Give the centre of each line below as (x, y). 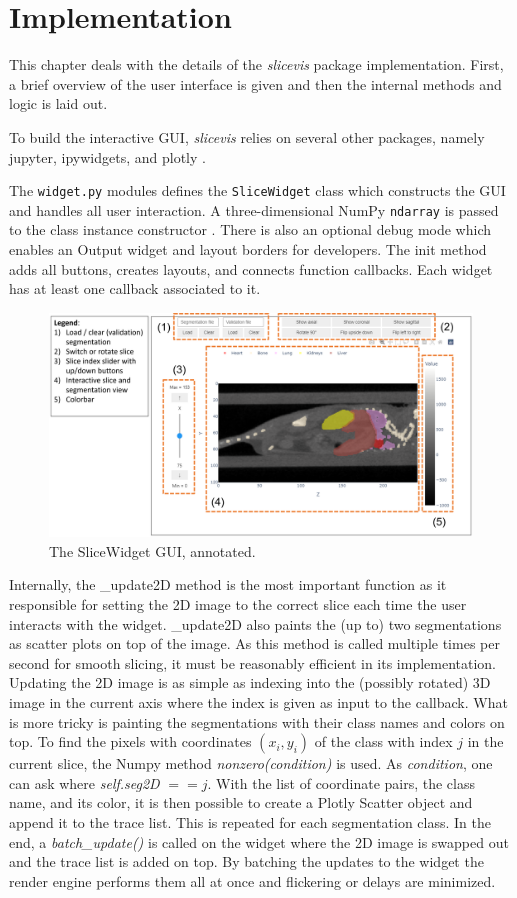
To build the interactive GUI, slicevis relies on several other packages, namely (247, 136)
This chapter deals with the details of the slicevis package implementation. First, (256, 64)
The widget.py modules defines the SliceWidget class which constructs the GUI (257, 190)
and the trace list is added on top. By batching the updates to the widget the (246, 861)
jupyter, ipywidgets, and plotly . (107, 156)
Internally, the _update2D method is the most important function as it (228, 584)
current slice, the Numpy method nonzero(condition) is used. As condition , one (251, 763)
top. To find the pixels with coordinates (130, 741)
